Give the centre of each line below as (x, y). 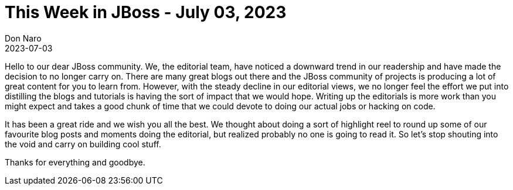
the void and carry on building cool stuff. (83, 144)
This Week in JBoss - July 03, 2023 (146, 12)
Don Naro (23, 38)
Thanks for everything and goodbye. (75, 162)
